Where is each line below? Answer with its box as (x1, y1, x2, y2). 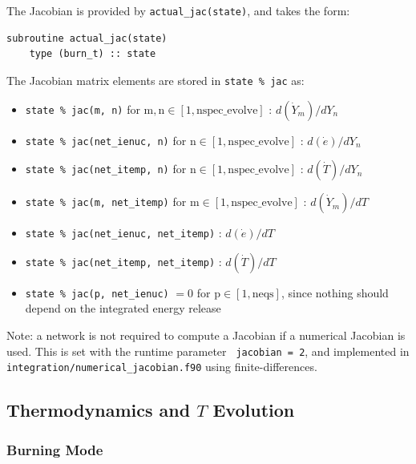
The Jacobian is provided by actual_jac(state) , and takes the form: (6, 2, 350, 18)
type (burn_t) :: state (29, 48, 156, 60)
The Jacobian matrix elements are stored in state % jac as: (6, 71, 305, 88)
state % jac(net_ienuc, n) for (25, 131, 187, 148)
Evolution (212, 397, 295, 422)
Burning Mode (6, 439, 103, 459)
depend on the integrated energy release (25, 300, 221, 317)
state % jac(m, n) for (25, 100, 140, 117)
